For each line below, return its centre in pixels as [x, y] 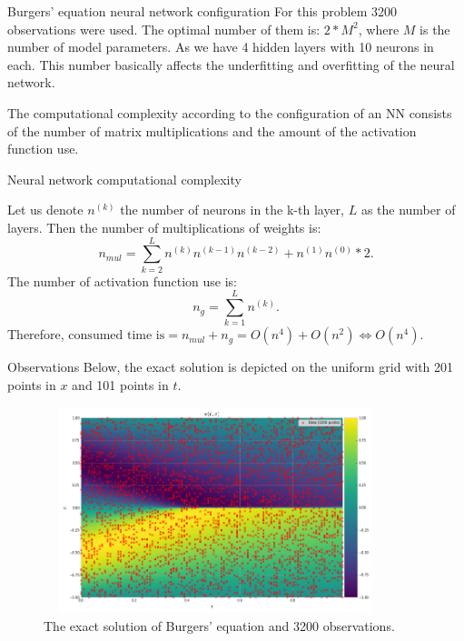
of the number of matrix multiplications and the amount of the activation [212, 130]
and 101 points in [120, 384]
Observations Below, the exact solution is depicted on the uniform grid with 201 [231, 367]
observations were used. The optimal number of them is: [164, 29]
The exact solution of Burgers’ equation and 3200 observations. [219, 625]
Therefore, [36, 334]
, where [379, 29]
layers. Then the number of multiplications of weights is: [164, 227]
